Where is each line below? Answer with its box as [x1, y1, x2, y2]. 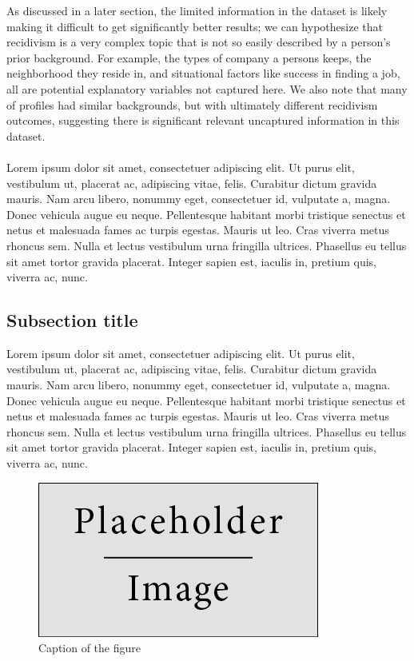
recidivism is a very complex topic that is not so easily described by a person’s [6, 34, 391, 50]
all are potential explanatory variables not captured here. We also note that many [6, 80, 408, 97]
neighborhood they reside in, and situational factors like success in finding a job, [6, 65, 400, 82]
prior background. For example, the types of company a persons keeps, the [6, 49, 372, 66]
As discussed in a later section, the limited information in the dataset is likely [6, 2, 388, 18]
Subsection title [6, 308, 138, 332]
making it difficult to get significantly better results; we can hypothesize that [6, 18, 383, 34]
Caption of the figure [38, 639, 141, 656]
